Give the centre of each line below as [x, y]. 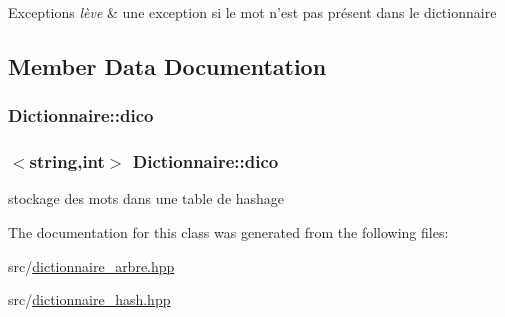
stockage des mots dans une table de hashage [146, 198]
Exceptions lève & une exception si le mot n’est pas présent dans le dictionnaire [252, 12]
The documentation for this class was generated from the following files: [228, 232]
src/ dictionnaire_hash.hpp [89, 299]
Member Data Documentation [167, 65]
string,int [67, 161]
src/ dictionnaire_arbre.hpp [91, 265]
